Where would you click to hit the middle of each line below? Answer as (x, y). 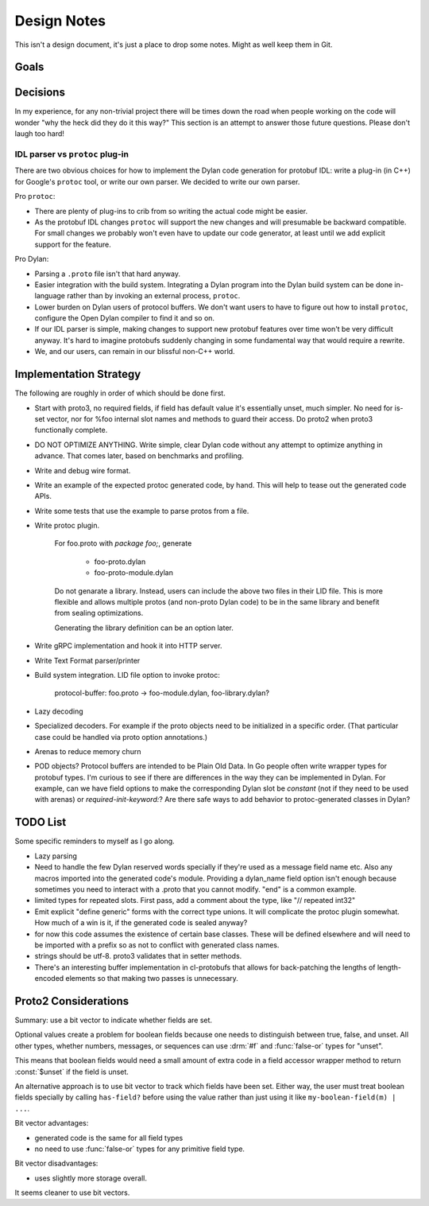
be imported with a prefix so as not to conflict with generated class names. (157, 945)
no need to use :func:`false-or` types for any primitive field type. (140, 1149)
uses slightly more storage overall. (91, 1178)
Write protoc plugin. (67, 526)
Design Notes (60, 21)
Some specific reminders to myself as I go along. (95, 841)
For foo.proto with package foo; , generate (123, 543)
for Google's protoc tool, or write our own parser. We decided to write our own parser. (157, 181)
